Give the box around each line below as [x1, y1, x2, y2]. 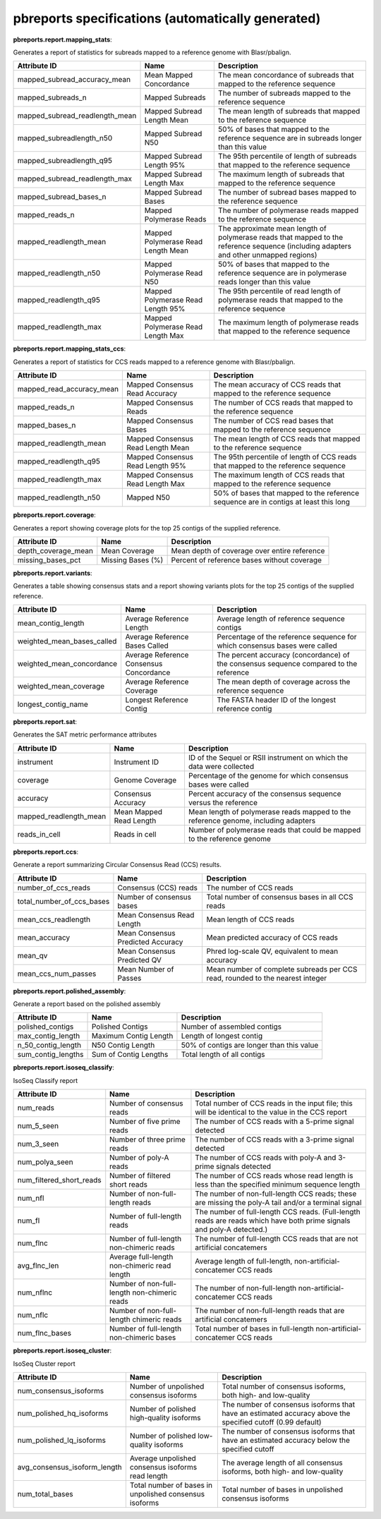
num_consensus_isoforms [17, 1386, 104, 1396]
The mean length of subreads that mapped [217, 107, 361, 116]
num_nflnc [17, 1288, 53, 1297]
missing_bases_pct [17, 555, 81, 564]
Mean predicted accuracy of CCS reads [206, 932, 339, 942]
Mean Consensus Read [117, 910, 195, 920]
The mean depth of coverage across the [216, 677, 351, 687]
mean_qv [17, 950, 48, 960]
